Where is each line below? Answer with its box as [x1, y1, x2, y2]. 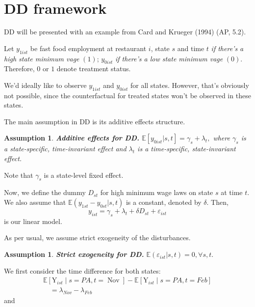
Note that [4, 169, 33, 180]
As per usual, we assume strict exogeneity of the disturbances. [4, 232, 191, 243]
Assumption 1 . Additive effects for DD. [4, 133, 140, 143]
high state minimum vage [4, 53, 79, 63]
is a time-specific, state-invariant [137, 143, 236, 154]
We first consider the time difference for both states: [4, 265, 161, 276]
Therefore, [4, 63, 35, 74]
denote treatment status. [56, 63, 131, 74]
